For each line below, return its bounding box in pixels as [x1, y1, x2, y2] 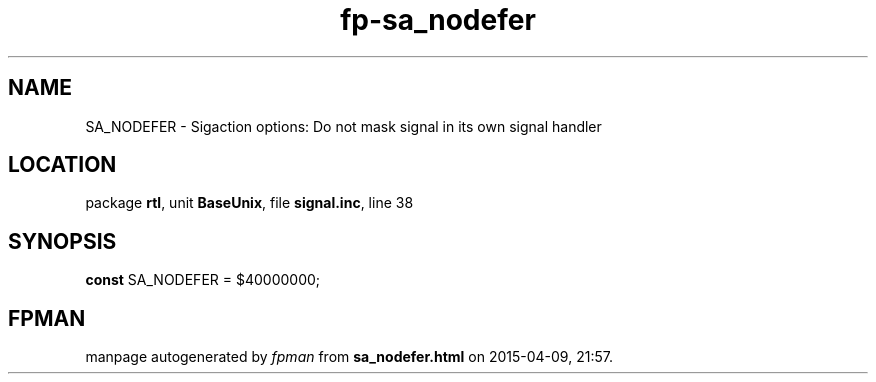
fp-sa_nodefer [340, 3, 536, 37]
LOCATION [8, 152, 117, 178]
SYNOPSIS [8, 228, 117, 254]
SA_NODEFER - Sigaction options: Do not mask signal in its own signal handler [85, 117, 602, 135]
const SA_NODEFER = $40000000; [85, 271, 321, 289]
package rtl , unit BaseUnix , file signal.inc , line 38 [85, 194, 414, 212]
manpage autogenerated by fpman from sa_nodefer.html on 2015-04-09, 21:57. [85, 348, 613, 366]
